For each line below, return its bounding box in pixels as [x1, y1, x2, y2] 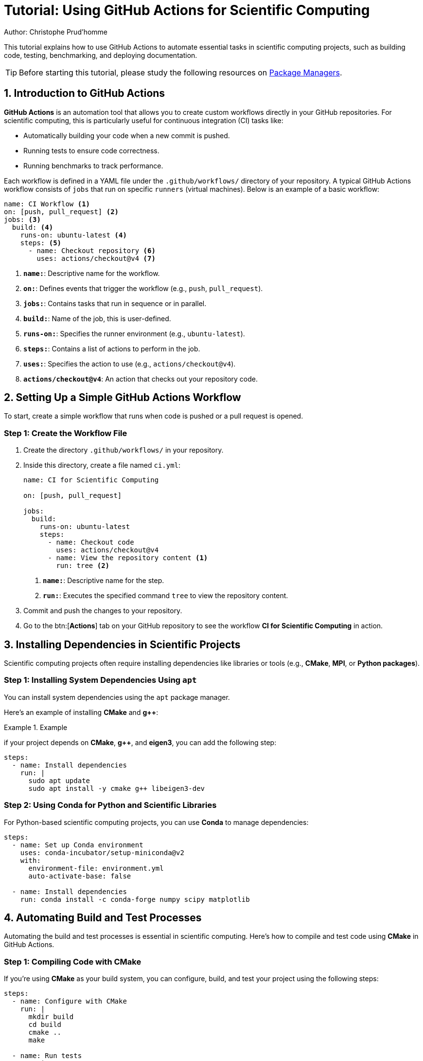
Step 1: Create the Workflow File [4, 428, 127, 438]
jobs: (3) [4, 215, 41, 223]
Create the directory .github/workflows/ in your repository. [23, 446, 224, 455]
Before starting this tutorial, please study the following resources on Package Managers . [19, 67, 342, 77]
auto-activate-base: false [28, 872, 131, 880]
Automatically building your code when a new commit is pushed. [23, 131, 230, 140]
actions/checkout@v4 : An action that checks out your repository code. [23, 374, 258, 383]
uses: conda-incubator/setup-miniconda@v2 [20, 848, 184, 857]
